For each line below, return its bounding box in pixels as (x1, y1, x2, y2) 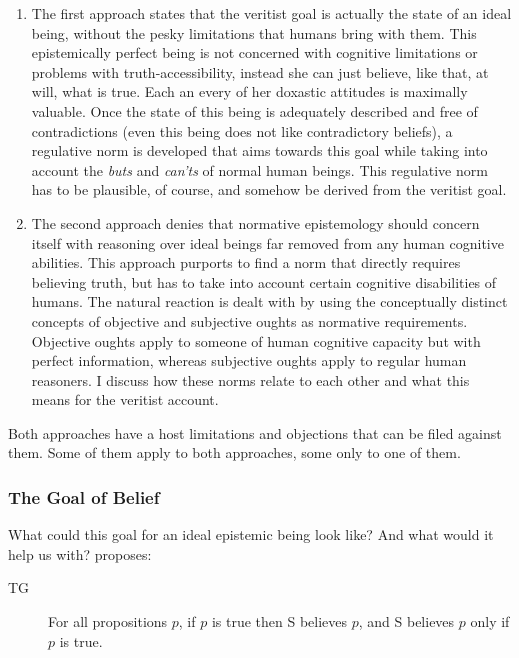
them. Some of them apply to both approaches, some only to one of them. (8, 442, 461, 463)
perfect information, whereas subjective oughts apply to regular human (31, 350, 467, 371)
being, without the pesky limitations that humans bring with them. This (31, 22, 477, 43)
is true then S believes (211, 611, 348, 632)
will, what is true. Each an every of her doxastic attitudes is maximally (31, 81, 468, 102)
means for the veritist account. (31, 389, 219, 410)
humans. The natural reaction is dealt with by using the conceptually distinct (31, 291, 508, 312)
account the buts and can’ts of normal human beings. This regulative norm (31, 159, 488, 180)
